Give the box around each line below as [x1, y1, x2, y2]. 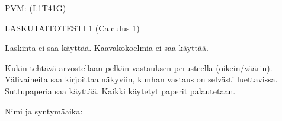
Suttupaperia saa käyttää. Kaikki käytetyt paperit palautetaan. [5, 84, 236, 97]
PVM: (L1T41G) [5, 2, 66, 14]
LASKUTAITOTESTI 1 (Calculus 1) [5, 21, 140, 34]
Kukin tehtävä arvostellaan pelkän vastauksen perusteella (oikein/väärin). [5, 61, 273, 74]
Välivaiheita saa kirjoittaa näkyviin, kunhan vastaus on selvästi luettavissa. [5, 73, 278, 85]
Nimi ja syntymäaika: [5, 104, 83, 117]
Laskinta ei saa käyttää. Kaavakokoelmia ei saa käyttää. [5, 42, 209, 54]
